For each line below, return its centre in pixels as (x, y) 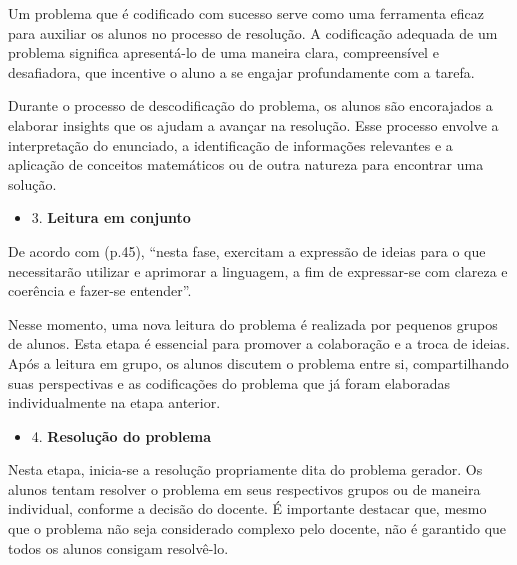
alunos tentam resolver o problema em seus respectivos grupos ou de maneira (244, 488)
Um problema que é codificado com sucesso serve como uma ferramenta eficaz (246, 13)
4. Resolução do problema (121, 435)
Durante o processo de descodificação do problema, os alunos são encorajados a (250, 105)
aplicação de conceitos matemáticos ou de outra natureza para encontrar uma (246, 164)
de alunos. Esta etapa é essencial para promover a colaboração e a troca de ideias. (259, 343)
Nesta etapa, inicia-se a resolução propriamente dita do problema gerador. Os (245, 469)
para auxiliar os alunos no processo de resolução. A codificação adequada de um (253, 32)
